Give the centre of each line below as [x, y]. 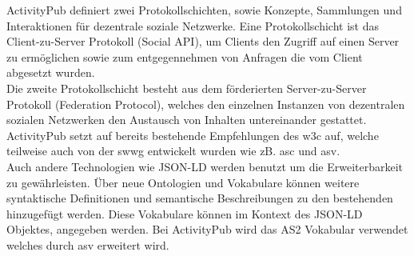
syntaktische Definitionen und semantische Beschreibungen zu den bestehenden [200, 198]
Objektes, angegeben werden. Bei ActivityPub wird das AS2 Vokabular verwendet [207, 229]
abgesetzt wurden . [51, 72]
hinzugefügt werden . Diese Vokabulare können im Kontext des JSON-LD [185, 213]
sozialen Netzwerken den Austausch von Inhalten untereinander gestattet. [187, 120]
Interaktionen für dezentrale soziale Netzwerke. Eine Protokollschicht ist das [193, 25]
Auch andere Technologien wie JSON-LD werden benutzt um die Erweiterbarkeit [205, 166]
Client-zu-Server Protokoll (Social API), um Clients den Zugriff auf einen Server [203, 41]
